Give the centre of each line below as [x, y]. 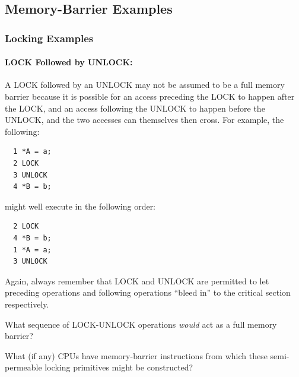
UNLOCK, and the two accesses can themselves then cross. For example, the [144, 120]
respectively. [27, 304]
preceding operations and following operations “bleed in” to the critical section [148, 292]
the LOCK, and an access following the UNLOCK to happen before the [135, 108]
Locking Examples [49, 38]
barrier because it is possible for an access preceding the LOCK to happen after [150, 96]
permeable [23, 367]
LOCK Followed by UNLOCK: [69, 62]
